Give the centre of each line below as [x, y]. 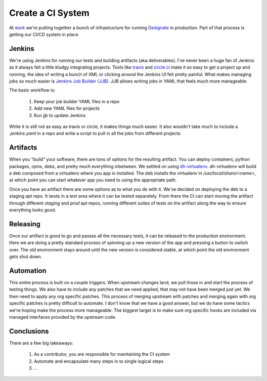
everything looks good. [33, 210]
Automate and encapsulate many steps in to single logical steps [99, 361]
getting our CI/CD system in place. [44, 34]
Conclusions [29, 331]
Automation [28, 271]
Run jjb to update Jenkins [60, 115]
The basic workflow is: [32, 90]
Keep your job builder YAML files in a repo [77, 101]
